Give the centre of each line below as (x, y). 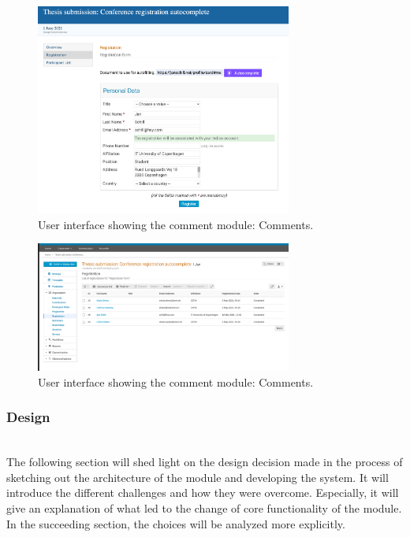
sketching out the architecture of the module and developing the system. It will (198, 477)
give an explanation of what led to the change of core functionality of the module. (204, 508)
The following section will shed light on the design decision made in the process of (205, 462)
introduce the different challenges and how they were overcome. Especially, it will (203, 493)
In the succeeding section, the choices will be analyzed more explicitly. (176, 523)
